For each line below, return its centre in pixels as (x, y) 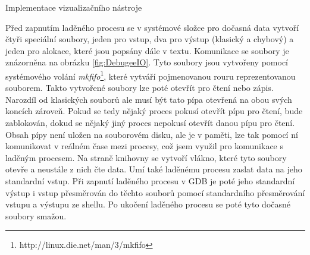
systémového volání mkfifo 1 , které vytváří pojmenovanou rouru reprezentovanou (151, 75)
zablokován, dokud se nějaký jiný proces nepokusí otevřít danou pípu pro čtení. (150, 122)
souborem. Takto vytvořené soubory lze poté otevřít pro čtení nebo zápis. (140, 88)
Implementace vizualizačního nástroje (74, 7)
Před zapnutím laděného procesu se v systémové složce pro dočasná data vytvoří (152, 27)
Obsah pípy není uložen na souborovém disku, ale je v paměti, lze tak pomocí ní (152, 134)
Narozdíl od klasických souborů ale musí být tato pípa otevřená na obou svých (149, 99)
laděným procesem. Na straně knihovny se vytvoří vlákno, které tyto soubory (146, 157)
